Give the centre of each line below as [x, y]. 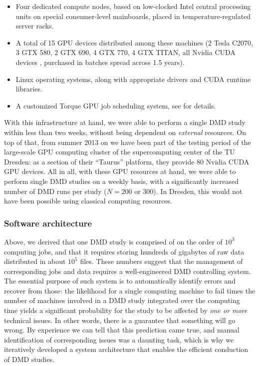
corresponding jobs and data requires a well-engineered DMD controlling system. [128, 271]
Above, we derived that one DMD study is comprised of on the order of [113, 241]
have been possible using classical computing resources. [88, 201]
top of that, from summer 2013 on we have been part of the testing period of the [128, 142]
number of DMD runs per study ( [55, 191]
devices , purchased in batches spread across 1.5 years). [100, 62]
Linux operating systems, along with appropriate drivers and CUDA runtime [133, 79]
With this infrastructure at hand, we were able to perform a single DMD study [125, 122]
